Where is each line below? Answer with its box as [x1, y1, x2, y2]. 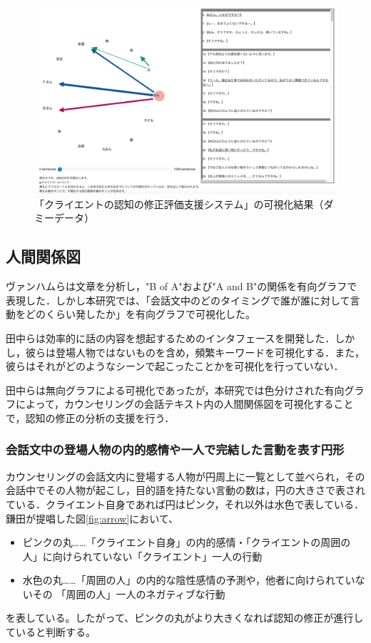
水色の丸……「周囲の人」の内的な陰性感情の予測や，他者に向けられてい [22, 572, 355, 587]
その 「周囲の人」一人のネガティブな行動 [32, 586, 225, 601]
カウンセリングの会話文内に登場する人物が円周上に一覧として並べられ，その [6, 468, 365, 483]
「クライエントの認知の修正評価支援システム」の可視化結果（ [34, 196, 324, 211]
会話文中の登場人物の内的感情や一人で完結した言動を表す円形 [6, 441, 345, 458]
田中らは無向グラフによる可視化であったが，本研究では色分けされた [6, 382, 325, 397]
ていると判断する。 [6, 624, 96, 639]
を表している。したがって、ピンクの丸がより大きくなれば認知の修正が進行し [6, 610, 364, 625]
